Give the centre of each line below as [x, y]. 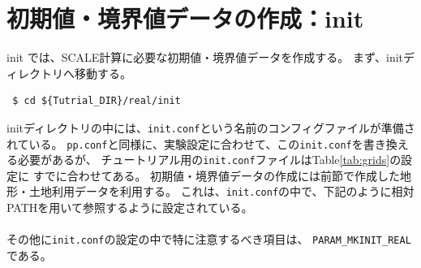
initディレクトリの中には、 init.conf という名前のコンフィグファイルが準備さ [211, 127]
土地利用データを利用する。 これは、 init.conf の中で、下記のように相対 [221, 191]
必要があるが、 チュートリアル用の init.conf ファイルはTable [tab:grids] [204, 160]
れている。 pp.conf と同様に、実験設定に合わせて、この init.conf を [185, 143]
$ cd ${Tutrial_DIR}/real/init [97, 101]
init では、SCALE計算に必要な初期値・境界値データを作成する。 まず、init [205, 57]
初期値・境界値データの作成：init [185, 18]
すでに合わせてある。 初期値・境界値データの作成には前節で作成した [217, 175]
